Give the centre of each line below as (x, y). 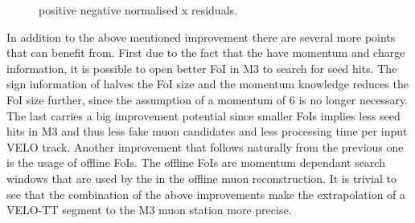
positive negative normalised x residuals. (138, 10)
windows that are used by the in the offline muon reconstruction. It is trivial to (202, 178)
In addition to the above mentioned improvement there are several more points (201, 36)
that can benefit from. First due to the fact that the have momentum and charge (206, 53)
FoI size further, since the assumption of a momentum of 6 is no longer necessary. (207, 99)
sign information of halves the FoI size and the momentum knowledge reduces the (207, 84)
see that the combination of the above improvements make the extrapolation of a (206, 194)
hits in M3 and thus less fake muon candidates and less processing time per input (207, 131)
